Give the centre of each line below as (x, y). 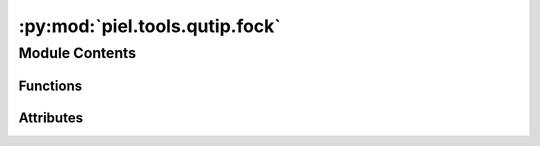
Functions (50, 85)
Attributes (51, 117)
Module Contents (77, 53)
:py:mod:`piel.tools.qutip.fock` (150, 26)
